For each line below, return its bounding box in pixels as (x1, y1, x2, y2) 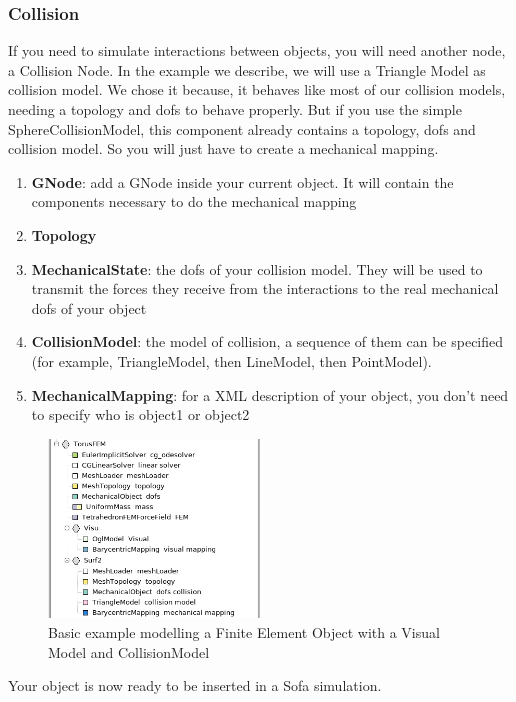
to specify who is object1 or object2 (31, 404, 250, 425)
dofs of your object (31, 297, 147, 318)
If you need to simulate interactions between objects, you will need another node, (8, 40, 506, 61)
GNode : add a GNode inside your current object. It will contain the (31, 171, 454, 192)
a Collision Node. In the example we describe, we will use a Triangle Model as (8, 59, 486, 80)
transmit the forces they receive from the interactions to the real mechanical (31, 278, 499, 299)
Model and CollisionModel (48, 641, 210, 662)
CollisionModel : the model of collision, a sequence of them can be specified (31, 331, 504, 352)
